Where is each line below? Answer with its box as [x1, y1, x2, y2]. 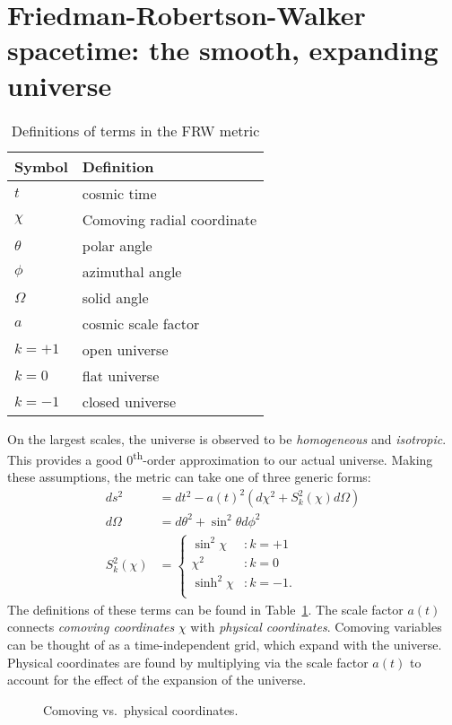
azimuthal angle [82, 260, 182, 282]
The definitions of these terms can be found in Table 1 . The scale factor [7, 599, 404, 618]
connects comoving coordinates [7, 617, 175, 636]
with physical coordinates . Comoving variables [190, 617, 442, 636]
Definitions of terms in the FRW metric [11, 119, 260, 141]
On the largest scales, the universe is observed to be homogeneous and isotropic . [7, 429, 447, 448]
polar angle [82, 234, 152, 256]
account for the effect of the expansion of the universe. [7, 670, 307, 689]
